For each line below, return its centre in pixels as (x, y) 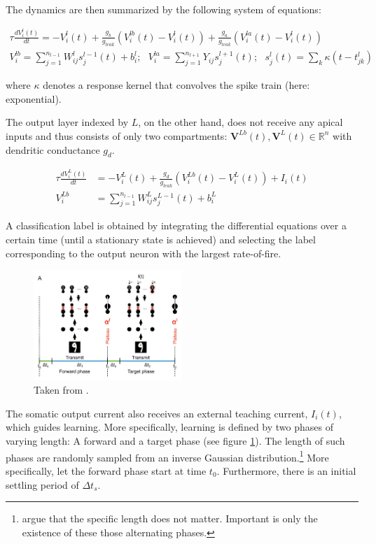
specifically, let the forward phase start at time (106, 470)
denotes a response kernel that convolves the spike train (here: (176, 85)
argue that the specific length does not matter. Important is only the (170, 518)
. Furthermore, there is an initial (286, 470)
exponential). (34, 98)
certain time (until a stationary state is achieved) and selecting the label (161, 239)
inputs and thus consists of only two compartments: (117, 135)
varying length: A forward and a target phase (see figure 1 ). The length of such (175, 441)
